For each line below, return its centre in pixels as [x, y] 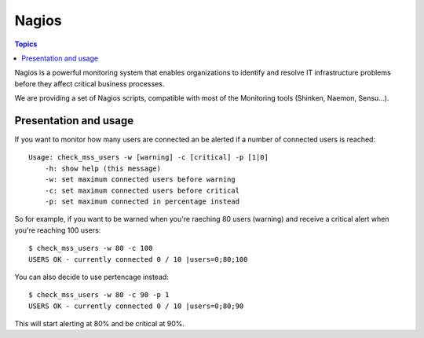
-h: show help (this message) [102, 168]
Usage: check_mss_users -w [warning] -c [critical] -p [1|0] [148, 158]
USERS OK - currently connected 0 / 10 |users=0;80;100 [138, 259]
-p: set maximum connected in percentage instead [142, 201]
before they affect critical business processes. [90, 83]
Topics [26, 44]
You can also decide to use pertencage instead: [91, 277]
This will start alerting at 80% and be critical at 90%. [99, 324]
